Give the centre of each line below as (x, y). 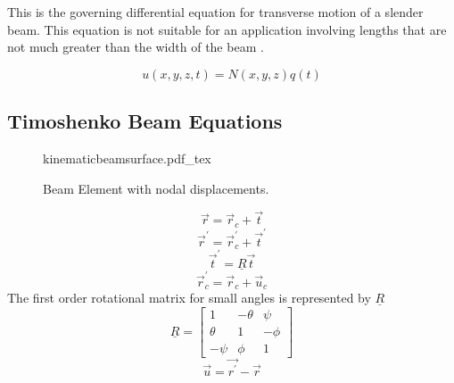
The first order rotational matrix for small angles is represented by (189, 298)
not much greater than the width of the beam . (136, 47)
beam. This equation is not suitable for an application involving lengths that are (227, 29)
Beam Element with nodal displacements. (156, 188)
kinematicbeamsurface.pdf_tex (127, 158)
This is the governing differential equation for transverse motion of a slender (215, 12)
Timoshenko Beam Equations (145, 121)
